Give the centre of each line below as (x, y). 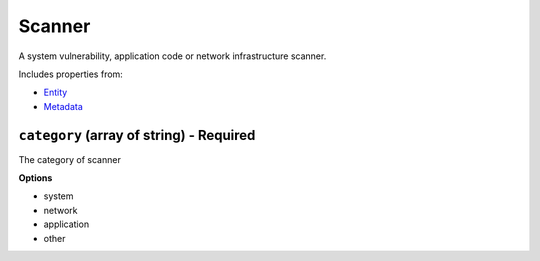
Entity (55, 92)
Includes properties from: (71, 74)
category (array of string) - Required (137, 135)
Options (35, 178)
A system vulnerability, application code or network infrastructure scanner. (172, 56)
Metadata (63, 106)
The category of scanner (70, 159)
